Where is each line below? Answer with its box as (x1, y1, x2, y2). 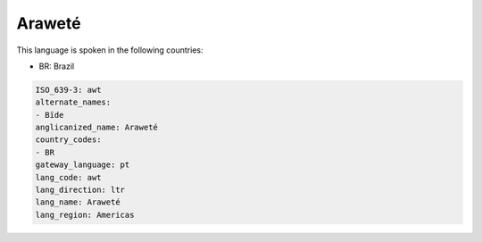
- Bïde (35, 110, 64, 120)
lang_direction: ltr (35, 185, 125, 196)
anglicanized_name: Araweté (35, 122, 158, 133)
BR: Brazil (38, 61, 75, 71)
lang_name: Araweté (35, 197, 120, 207)
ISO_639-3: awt (35, 85, 102, 95)
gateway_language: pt (35, 160, 130, 170)
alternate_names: (35, 97, 112, 107)
